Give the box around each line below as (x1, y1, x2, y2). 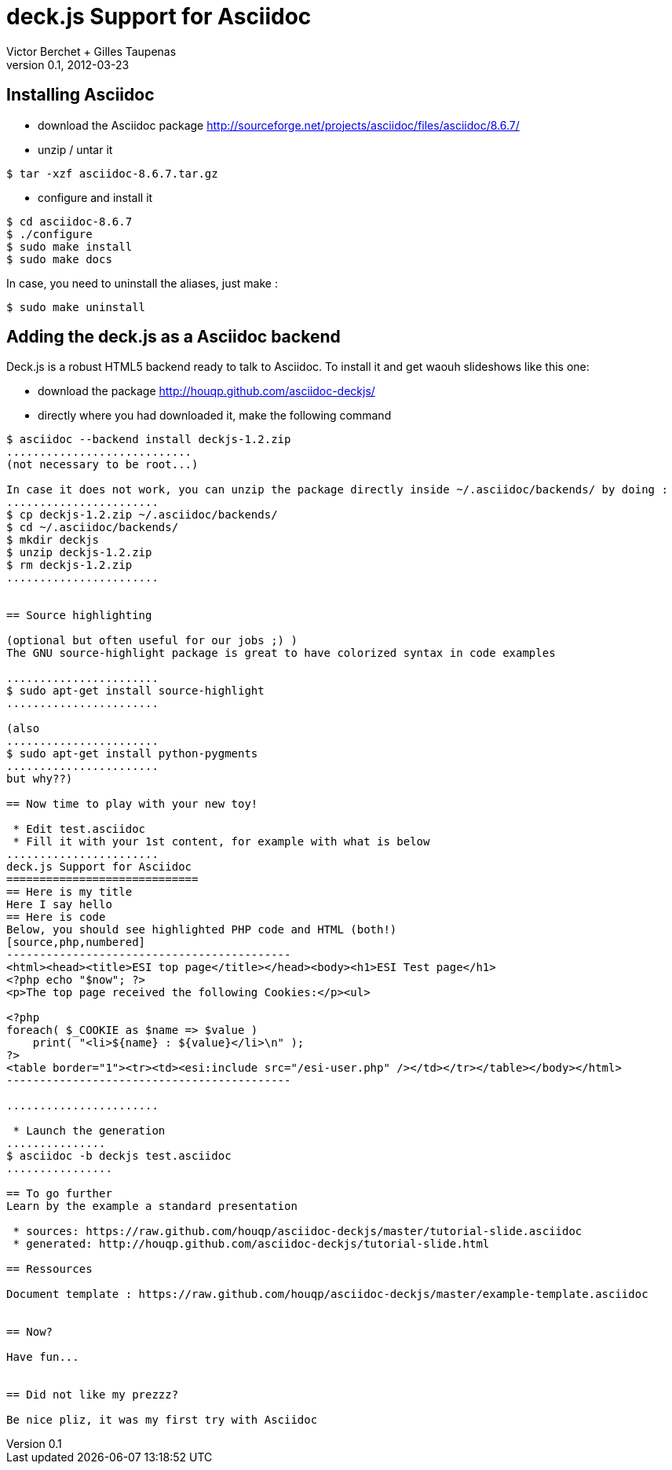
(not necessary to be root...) (6, 458, 199, 471)
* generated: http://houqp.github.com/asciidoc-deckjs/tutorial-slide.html (13, 1237, 490, 1251)
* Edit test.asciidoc (13, 823, 146, 836)
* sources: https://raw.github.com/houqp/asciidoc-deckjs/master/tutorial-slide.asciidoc (13, 1225, 583, 1238)
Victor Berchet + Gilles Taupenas (6, 44, 177, 58)
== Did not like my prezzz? (6, 1388, 179, 1402)
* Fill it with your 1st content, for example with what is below (13, 835, 430, 849)
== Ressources (6, 1263, 93, 1276)
